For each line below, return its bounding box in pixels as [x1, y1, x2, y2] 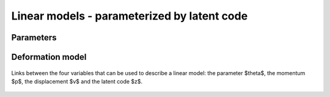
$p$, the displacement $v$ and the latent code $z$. [11, 77, 143, 85]
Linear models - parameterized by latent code [11, 9, 248, 23]
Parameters [11, 32, 57, 43]
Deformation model [11, 52, 87, 62]
